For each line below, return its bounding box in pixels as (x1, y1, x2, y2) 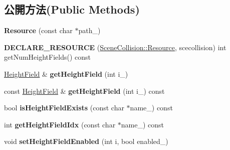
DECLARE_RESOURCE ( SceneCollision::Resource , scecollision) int (4, 42, 226, 52)
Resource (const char (4, 25, 73, 36)
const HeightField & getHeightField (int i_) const (4, 85, 165, 96)
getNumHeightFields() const (4, 52, 91, 62)
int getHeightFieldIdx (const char (4, 119, 116, 129)
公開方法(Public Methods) (4, 2, 140, 17)
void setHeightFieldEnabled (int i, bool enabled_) (4, 136, 168, 146)
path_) (78, 25, 101, 36)
